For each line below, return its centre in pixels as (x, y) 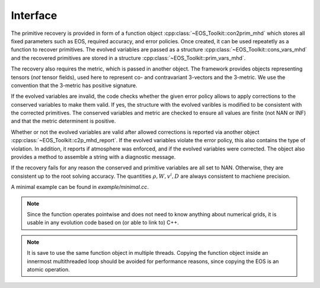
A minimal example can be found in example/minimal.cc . (80, 187)
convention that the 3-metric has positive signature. (74, 85)
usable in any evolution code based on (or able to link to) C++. (103, 223)
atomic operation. (49, 269)
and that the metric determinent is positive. (63, 121)
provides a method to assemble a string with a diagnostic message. (93, 157)
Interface (34, 15)
